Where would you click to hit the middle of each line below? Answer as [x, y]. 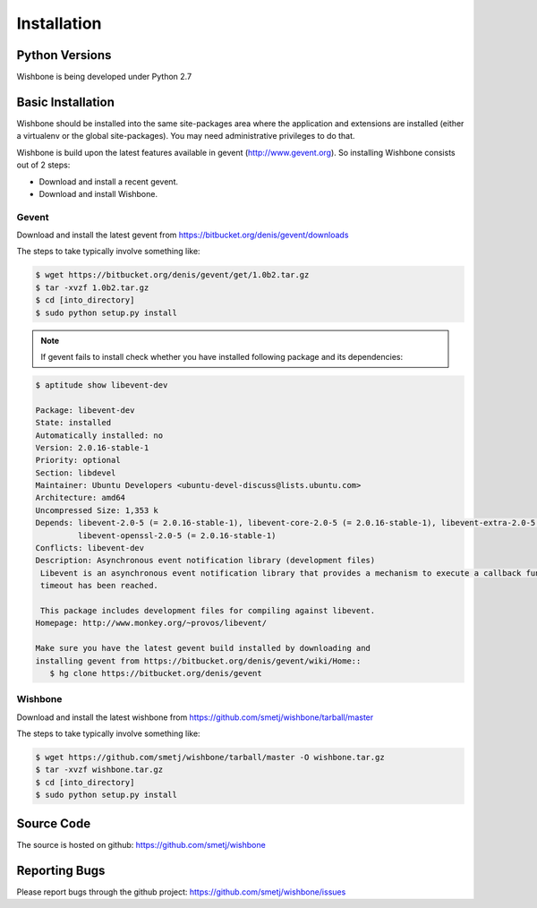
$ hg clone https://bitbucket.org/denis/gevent [156, 673]
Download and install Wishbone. [98, 193]
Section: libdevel [76, 473]
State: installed [73, 423]
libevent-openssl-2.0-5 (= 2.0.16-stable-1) [177, 535]
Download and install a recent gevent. [109, 181]
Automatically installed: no [99, 435]
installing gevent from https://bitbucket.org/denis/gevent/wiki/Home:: [198, 661]
